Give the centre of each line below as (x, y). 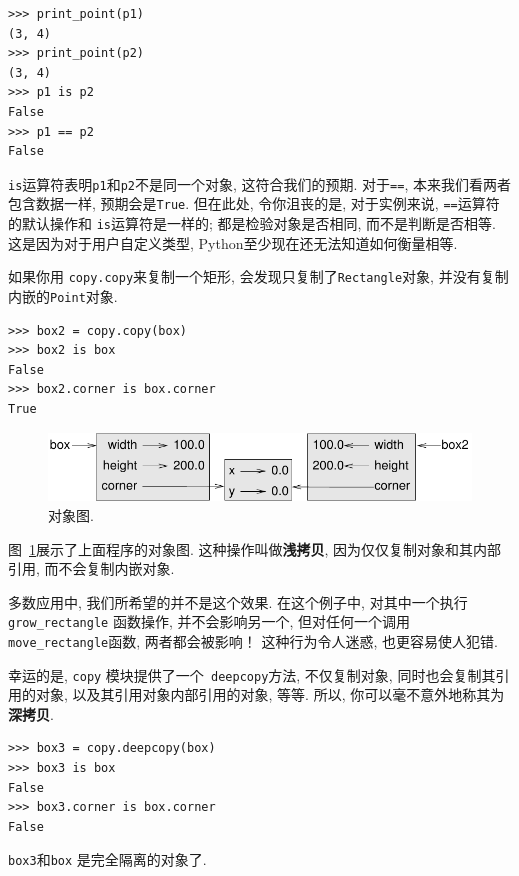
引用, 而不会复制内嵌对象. (91, 568)
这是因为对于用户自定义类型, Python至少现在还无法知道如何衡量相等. (233, 242)
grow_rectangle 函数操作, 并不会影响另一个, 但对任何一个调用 (209, 621)
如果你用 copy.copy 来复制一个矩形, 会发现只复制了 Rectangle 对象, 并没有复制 (258, 276)
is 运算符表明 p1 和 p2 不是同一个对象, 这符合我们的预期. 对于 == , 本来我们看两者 (259, 183)
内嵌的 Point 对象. (63, 295)
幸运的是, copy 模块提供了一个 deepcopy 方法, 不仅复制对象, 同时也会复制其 (252, 674)
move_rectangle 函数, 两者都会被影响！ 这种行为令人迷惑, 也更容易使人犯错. (253, 640)
